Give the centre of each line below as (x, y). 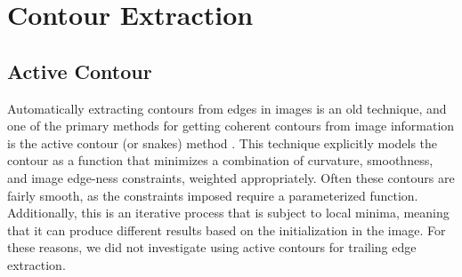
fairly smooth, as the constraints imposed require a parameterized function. (213, 195)
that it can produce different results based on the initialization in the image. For (227, 230)
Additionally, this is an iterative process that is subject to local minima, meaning (228, 213)
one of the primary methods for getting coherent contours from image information (231, 126)
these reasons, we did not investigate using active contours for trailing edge (212, 247)
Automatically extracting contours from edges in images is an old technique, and (227, 108)
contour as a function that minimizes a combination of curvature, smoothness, (220, 160)
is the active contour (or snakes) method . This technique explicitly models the (223, 142)
